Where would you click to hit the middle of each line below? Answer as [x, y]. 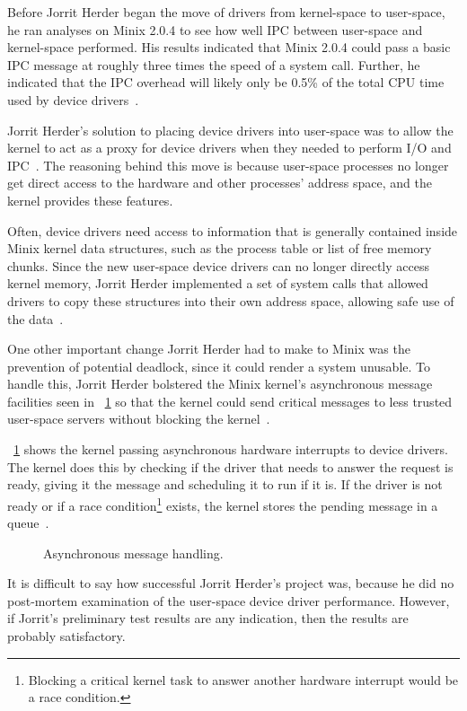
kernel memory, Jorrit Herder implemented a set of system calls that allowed [218, 283]
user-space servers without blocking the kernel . [139, 419]
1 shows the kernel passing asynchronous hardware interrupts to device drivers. [231, 449]
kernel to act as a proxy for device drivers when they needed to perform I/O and [229, 148]
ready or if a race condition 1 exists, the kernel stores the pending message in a [223, 504]
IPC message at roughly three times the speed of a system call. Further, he [214, 64]
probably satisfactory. [66, 636]
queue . [28, 523]
